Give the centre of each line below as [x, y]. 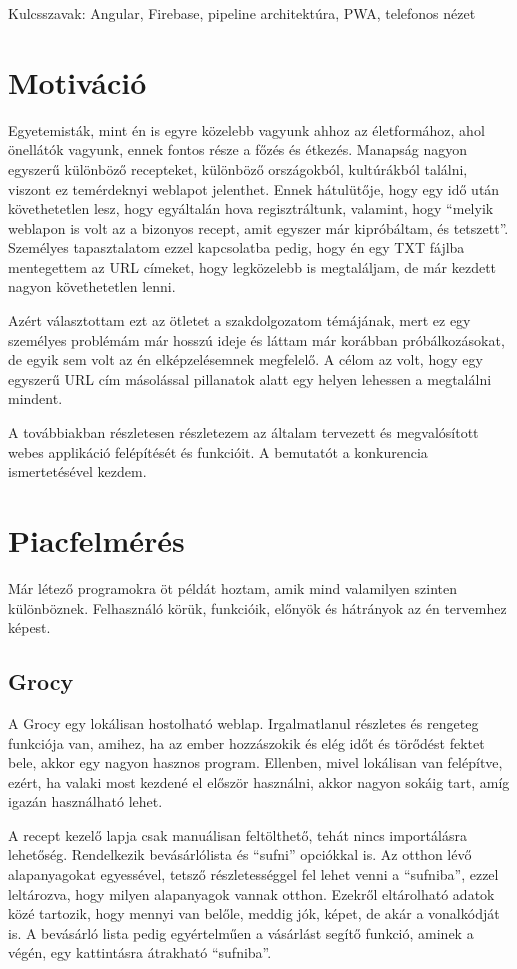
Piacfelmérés [96, 540]
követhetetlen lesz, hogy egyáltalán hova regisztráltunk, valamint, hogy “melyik [251, 208]
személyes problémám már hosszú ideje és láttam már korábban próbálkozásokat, [256, 339]
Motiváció [77, 81]
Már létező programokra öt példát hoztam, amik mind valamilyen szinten [233, 587]
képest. [29, 627]
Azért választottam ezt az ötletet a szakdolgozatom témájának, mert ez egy [239, 320]
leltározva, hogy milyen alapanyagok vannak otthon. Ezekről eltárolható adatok [251, 893]
